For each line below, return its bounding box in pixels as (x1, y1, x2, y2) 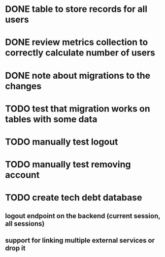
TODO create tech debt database (5, 192, 142, 204)
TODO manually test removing (5, 159, 132, 170)
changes (5, 80, 42, 92)
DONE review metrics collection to (5, 37, 148, 48)
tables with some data (5, 113, 98, 125)
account (5, 169, 40, 181)
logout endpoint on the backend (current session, (5, 211, 161, 220)
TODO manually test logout (5, 136, 118, 147)
